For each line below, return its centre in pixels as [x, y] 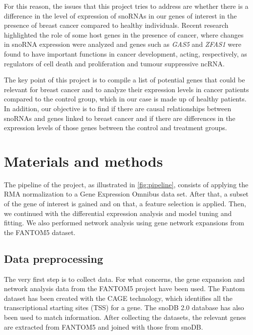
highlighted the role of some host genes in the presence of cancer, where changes [124, 34]
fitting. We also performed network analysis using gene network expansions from [124, 223]
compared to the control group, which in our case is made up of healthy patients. [125, 99]
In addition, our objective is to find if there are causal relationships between [118, 108]
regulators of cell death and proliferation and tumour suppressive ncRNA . [114, 63]
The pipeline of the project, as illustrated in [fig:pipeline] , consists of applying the [126, 184]
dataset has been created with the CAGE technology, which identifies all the [118, 298]
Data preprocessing [54, 258]
